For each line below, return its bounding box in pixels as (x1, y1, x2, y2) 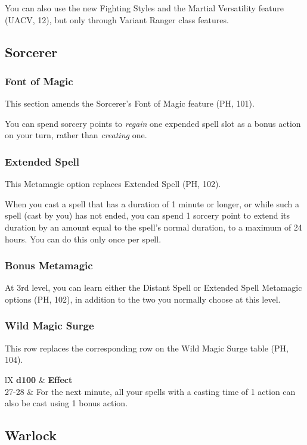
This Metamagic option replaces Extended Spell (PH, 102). (5, 178, 221, 190)
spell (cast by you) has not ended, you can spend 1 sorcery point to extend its (5, 209, 290, 222)
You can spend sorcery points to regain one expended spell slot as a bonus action (5, 117, 301, 129)
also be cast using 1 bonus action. (5, 397, 128, 409)
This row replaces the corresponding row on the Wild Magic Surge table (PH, (5, 341, 289, 354)
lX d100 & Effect (5, 373, 73, 385)
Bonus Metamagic (5, 258, 93, 273)
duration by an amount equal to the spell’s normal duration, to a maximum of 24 (5, 220, 302, 233)
